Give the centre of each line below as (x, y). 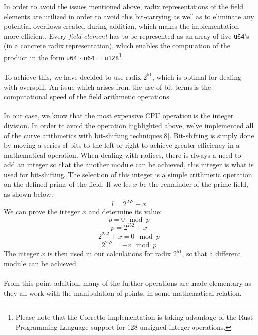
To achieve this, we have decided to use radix (73, 76)
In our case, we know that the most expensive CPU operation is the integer (119, 116)
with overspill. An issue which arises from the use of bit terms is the (108, 86)
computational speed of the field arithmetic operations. (88, 96)
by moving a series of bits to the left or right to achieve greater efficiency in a (122, 145)
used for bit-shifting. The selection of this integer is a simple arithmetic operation (128, 174)
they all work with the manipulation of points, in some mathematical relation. (123, 292)
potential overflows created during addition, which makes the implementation (122, 26)
